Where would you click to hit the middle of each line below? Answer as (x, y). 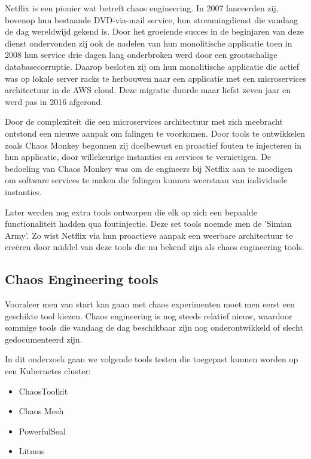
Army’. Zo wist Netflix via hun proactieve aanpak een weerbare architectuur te (149, 235)
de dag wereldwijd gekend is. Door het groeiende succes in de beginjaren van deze (154, 31)
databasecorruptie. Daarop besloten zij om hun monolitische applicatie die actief (152, 66)
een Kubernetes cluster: (48, 371)
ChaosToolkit (43, 391)
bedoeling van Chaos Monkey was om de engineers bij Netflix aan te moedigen (149, 168)
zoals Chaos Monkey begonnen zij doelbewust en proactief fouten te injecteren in (153, 145)
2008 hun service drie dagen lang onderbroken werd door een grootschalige (141, 55)
